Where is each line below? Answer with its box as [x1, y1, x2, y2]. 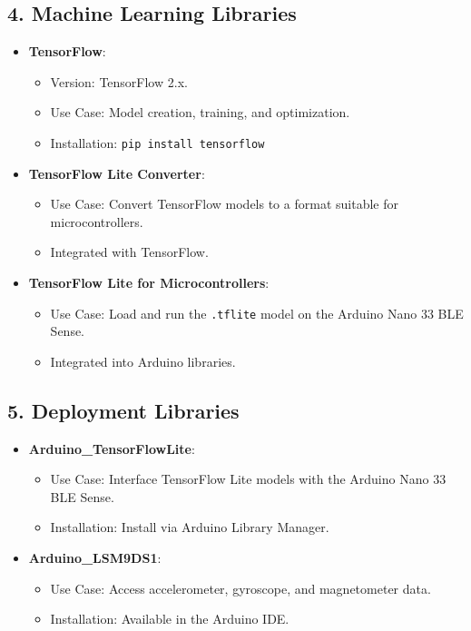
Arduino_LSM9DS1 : [28, 548, 162, 567]
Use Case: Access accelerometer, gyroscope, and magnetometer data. [50, 578, 431, 597]
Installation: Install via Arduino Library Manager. [50, 518, 329, 537]
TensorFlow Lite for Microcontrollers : [28, 273, 270, 292]
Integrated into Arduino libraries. [50, 351, 236, 370]
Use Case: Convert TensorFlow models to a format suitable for [50, 194, 398, 213]
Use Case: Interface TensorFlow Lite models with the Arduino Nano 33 [50, 469, 446, 488]
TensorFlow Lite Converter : [28, 163, 205, 182]
